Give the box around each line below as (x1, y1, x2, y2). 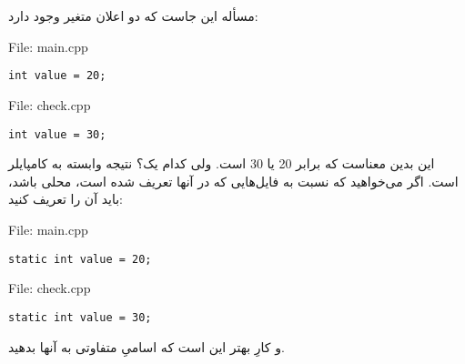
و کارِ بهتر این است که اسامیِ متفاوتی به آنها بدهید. (8, 337, 285, 356)
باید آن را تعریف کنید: (8, 189, 124, 208)
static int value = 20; (8, 252, 152, 266)
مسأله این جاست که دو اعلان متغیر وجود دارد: (8, 6, 258, 25)
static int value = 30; (8, 310, 152, 324)
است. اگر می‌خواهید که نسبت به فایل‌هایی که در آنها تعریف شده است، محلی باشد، (8, 171, 459, 190)
